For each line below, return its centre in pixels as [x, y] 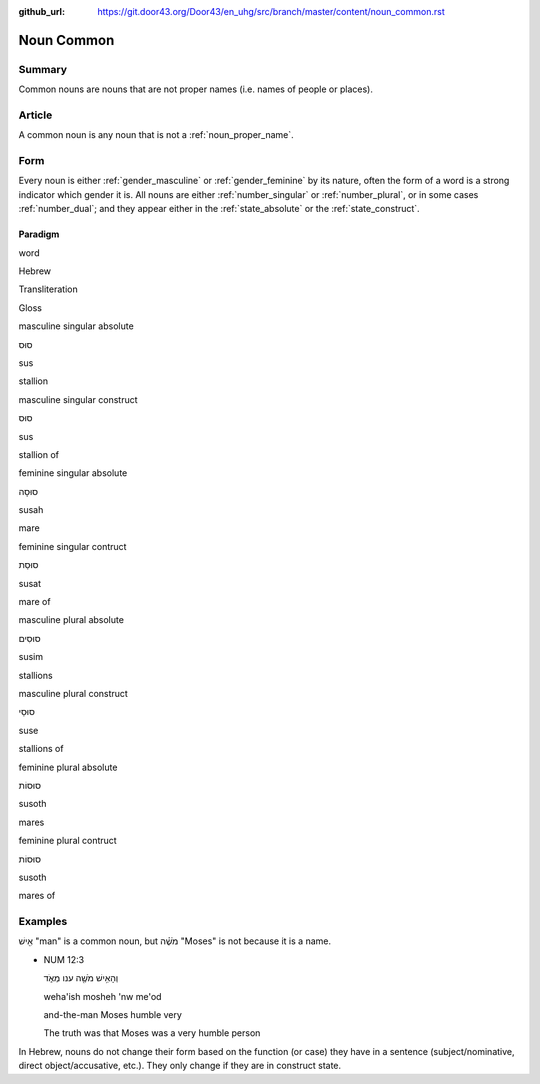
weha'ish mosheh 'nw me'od [102, 996]
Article [35, 115]
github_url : [41, 11]
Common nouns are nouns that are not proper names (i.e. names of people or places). [196, 89]
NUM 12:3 [64, 959]
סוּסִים [29, 638]
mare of [34, 602]
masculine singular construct [78, 399]
